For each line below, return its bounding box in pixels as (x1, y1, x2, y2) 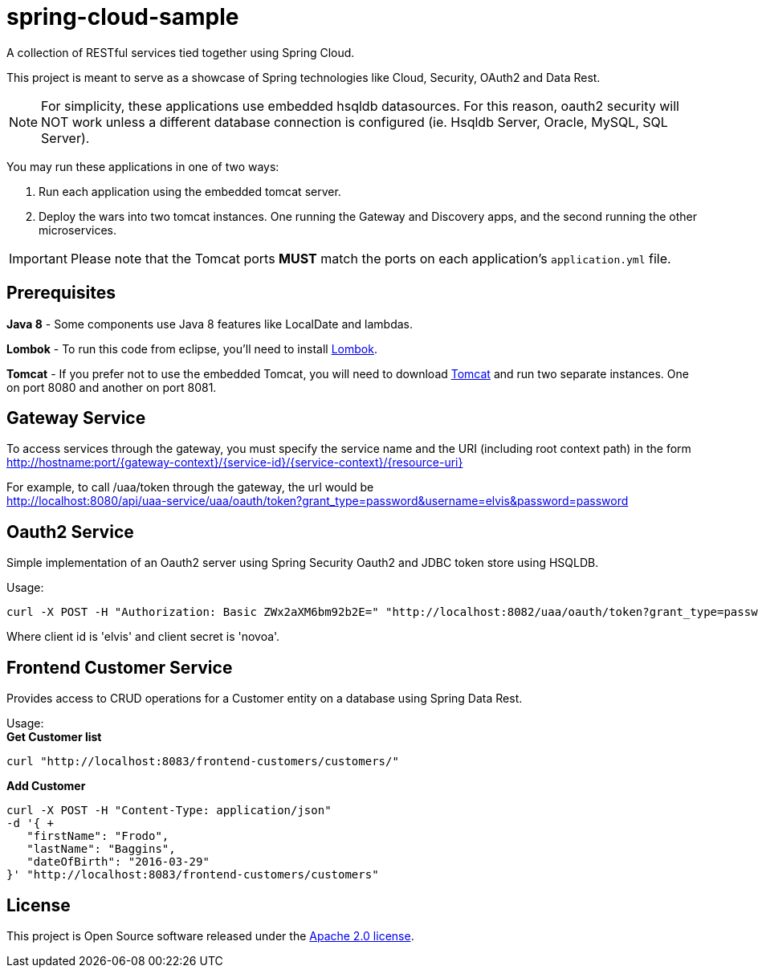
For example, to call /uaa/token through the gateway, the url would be (6, 480, 374, 495)
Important (9, 250, 67, 267)
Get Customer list (6, 730, 102, 744)
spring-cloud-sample (6, 3, 239, 31)
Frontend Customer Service (6, 657, 233, 678)
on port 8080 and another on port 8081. (6, 380, 217, 394)
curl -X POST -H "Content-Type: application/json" (6, 804, 332, 817)
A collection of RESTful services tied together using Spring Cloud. (6, 45, 355, 59)
